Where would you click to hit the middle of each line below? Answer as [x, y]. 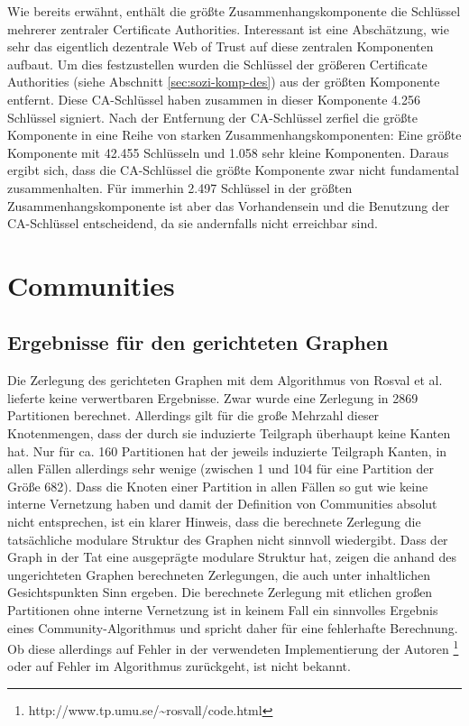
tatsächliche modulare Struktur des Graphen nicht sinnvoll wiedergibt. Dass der [228, 539]
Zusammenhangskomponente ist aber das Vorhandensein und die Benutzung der [229, 205]
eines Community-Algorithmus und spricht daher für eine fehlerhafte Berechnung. [233, 627]
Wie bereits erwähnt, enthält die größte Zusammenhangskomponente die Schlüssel [234, 11]
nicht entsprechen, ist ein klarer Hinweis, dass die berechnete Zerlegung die [214, 522]
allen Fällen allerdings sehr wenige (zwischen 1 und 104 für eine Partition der [221, 469]
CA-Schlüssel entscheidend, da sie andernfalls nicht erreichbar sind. [193, 223]
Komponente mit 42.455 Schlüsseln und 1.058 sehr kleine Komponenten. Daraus [228, 152]
